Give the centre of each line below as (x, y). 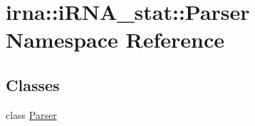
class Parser (31, 114)
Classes (33, 84)
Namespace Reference (115, 40)
